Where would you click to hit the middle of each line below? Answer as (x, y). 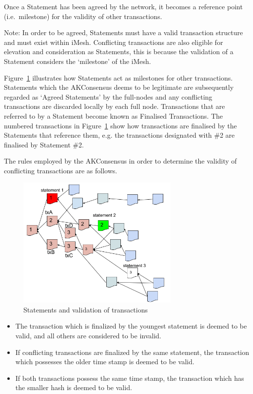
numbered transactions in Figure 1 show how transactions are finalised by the (120, 125)
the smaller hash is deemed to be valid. (74, 387)
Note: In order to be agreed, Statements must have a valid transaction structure (124, 32)
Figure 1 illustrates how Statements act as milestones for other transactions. (118, 77)
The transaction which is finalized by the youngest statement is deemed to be (131, 326)
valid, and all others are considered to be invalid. (88, 335)
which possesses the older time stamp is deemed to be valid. (105, 362)
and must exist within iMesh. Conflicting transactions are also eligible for (114, 42)
